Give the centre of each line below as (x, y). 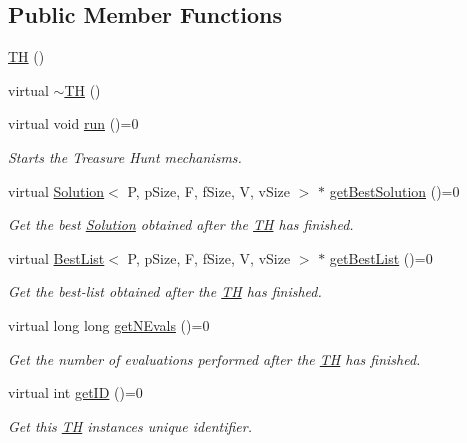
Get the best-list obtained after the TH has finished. (165, 291)
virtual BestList (56, 257)
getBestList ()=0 (381, 257)
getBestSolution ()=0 (394, 190)
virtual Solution (56, 190)
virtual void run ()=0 (73, 123)
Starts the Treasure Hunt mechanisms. (125, 156)
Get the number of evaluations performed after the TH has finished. (214, 358)
